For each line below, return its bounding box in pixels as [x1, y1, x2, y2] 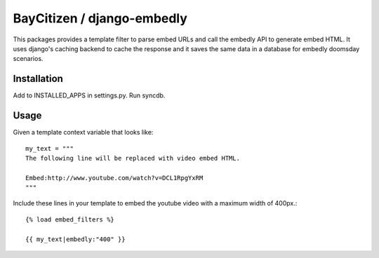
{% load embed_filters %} [25, 215, 115, 224]
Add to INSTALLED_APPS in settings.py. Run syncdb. [13, 91, 166, 100]
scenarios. [13, 55, 44, 63]
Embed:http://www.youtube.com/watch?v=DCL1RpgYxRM [25, 174, 204, 182]
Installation [13, 73, 63, 85]
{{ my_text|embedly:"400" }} [25, 235, 126, 243]
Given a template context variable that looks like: [13, 128, 154, 137]
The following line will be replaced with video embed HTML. [25, 154, 240, 162]
